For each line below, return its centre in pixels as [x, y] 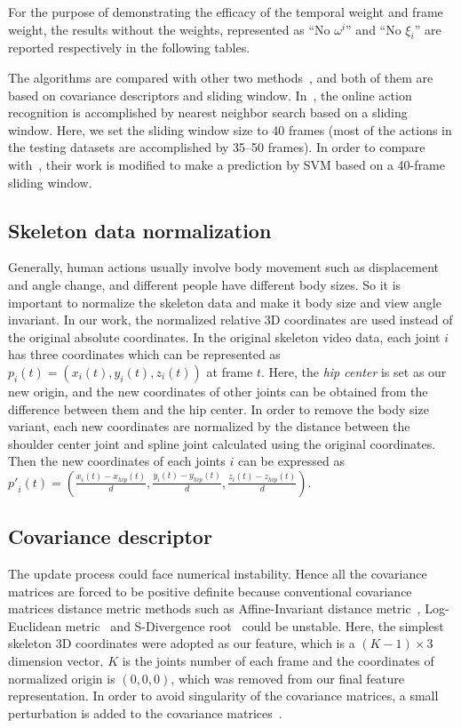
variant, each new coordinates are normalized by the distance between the [209, 426]
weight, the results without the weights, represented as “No [169, 29]
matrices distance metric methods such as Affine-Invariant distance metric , [215, 608]
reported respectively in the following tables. [129, 48]
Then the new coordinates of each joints [117, 461]
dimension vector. [56, 661]
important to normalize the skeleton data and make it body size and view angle [225, 302]
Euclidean [35, 625]
